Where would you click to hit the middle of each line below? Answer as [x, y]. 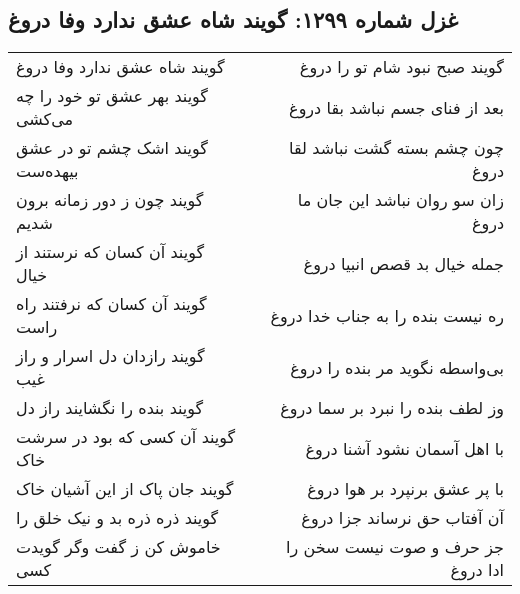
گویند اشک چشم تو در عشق [112, 148]
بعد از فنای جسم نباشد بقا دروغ [396, 107]
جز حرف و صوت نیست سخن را [395, 547]
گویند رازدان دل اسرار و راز [110, 356]
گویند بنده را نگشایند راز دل [110, 408]
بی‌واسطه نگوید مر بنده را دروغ [397, 367]
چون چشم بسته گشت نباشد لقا [396, 148]
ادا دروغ [477, 570]
